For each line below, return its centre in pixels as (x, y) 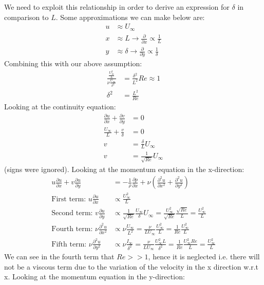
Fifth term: (69, 244)
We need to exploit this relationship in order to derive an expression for (117, 7)
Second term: (72, 213)
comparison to (26, 17)
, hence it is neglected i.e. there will (204, 256)
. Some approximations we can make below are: (130, 17)
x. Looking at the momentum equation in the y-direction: (95, 277)
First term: (69, 199)
